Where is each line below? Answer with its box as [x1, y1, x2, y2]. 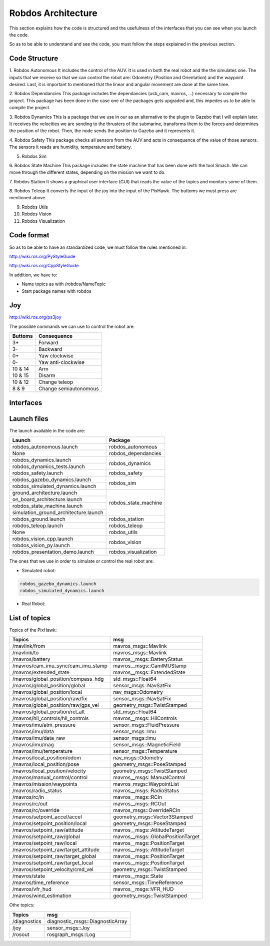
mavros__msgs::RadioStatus [113, 787, 179, 794]
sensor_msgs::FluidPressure [113, 721, 180, 728]
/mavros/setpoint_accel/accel [12, 813, 82, 820]
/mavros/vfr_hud [12, 886, 52, 893]
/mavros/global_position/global [12, 682, 85, 689]
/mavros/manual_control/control [12, 774, 87, 781]
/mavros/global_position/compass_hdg [12, 676, 104, 683]
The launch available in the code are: [9, 427, 85, 433]
